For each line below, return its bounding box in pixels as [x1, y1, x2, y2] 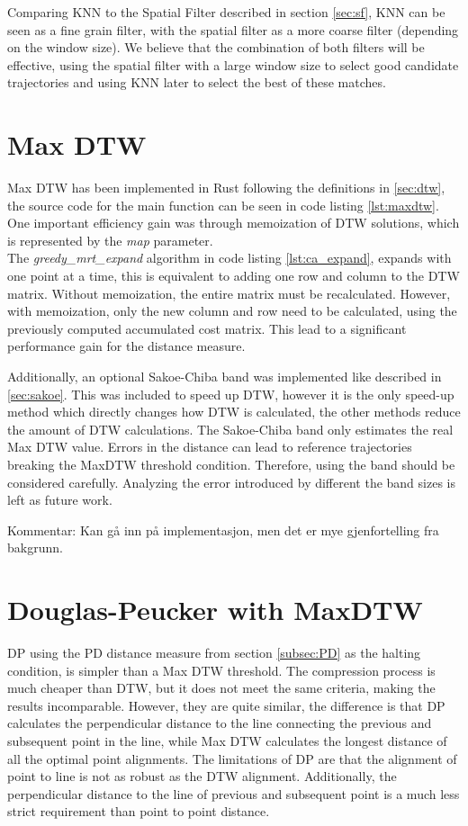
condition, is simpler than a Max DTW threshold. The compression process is [7, 660, 436, 679]
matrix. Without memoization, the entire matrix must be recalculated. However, [7, 283, 451, 302]
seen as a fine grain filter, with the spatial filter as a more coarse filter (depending [7, 20, 459, 39]
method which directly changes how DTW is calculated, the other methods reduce [7, 402, 461, 421]
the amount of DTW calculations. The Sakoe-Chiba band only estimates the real [7, 419, 454, 438]
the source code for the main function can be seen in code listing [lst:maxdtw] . [7, 195, 439, 214]
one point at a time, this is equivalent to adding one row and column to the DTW [7, 266, 460, 285]
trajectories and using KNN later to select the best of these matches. [7, 73, 386, 92]
